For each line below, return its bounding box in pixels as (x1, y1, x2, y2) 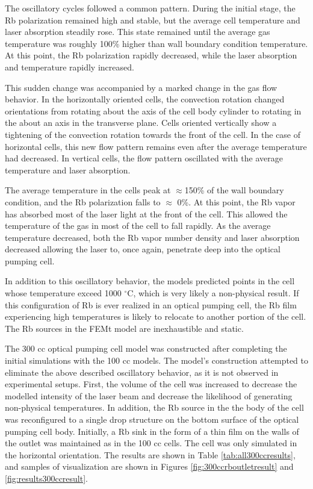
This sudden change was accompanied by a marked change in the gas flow (5, 81, 277, 93)
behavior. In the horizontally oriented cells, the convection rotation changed (5, 93, 285, 105)
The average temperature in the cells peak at (5, 184, 171, 196)
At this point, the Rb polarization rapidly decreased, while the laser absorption (5, 49, 297, 61)
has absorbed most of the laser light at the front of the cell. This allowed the (5, 207, 288, 220)
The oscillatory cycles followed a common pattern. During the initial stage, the (5, 2, 296, 14)
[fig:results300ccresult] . (5, 472, 88, 484)
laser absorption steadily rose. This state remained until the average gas (5, 25, 270, 38)
